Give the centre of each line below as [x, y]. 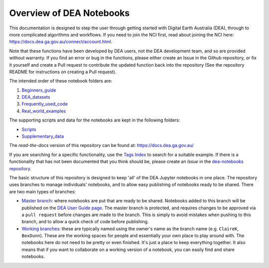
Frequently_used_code [45, 104]
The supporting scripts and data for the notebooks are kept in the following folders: [95, 120]
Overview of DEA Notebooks [69, 13]
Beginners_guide [39, 90]
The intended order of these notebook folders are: [61, 81]
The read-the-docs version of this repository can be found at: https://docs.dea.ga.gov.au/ [101, 145]
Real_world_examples [44, 111]
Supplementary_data [43, 136]
